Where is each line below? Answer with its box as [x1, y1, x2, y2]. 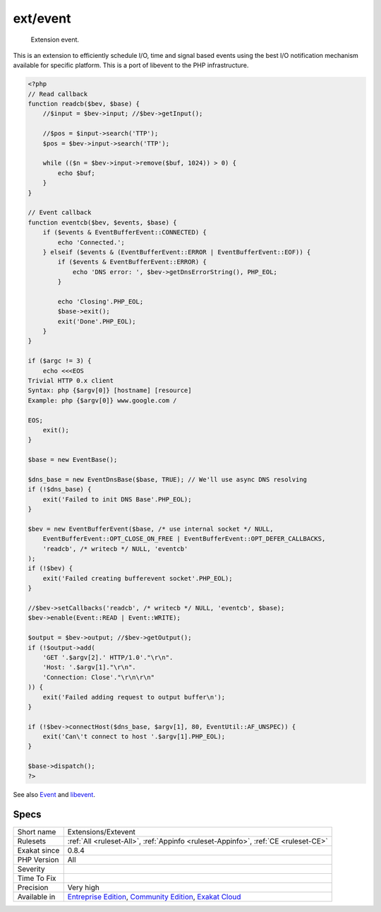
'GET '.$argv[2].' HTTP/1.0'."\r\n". [42, 653, 174, 661]
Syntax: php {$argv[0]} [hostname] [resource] [28, 386, 192, 395]
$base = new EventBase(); [28, 456, 118, 464]
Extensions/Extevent [67, 827, 135, 836]
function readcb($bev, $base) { [28, 100, 140, 108]
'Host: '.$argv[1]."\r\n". [42, 663, 137, 671]
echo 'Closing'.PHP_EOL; [57, 297, 144, 305]
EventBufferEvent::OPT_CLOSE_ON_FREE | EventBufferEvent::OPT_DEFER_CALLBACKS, [42, 535, 326, 543]
